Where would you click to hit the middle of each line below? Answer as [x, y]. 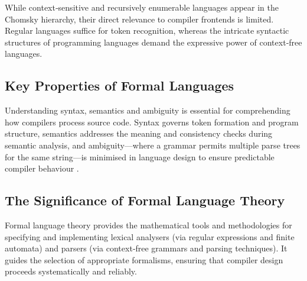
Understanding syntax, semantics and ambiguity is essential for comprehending [148, 110]
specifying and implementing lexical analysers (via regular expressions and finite [150, 236]
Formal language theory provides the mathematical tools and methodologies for [148, 225]
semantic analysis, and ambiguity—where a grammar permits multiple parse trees [153, 145]
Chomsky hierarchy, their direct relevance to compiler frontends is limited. [139, 19]
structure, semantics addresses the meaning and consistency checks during [139, 133]
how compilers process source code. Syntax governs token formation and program [152, 122]
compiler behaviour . [42, 168]
